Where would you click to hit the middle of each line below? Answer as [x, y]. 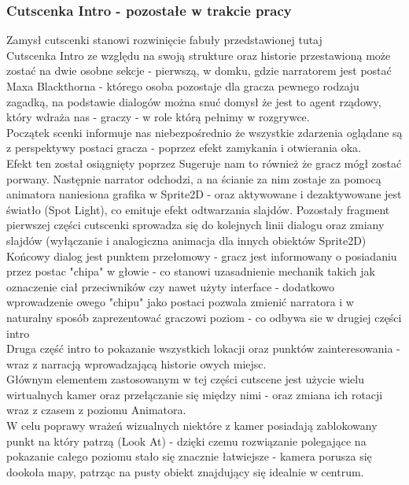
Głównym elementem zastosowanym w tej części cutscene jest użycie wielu [185, 379]
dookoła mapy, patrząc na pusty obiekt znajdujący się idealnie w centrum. [185, 471]
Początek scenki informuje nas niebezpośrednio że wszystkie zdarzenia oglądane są [204, 132]
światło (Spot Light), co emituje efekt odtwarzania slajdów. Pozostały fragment [198, 209]
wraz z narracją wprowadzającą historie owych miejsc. [136, 363]
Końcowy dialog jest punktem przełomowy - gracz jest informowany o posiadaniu [202, 255]
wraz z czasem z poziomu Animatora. [96, 410]
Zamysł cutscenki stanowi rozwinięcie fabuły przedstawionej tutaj [164, 40]
